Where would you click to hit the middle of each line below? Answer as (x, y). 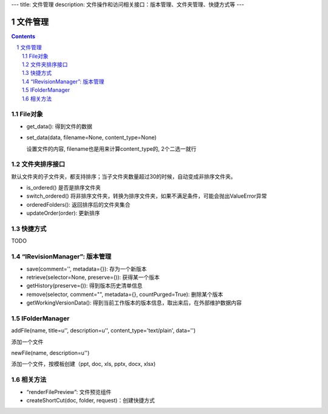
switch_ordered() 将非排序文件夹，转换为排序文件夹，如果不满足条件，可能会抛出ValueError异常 (147, 196)
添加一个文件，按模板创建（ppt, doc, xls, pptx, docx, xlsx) (84, 364)
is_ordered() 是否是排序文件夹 (64, 188)
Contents (23, 36)
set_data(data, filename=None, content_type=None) (92, 137)
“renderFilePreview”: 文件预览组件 (69, 392)
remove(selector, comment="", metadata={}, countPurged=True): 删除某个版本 (125, 294)
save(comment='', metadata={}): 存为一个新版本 (87, 269)
